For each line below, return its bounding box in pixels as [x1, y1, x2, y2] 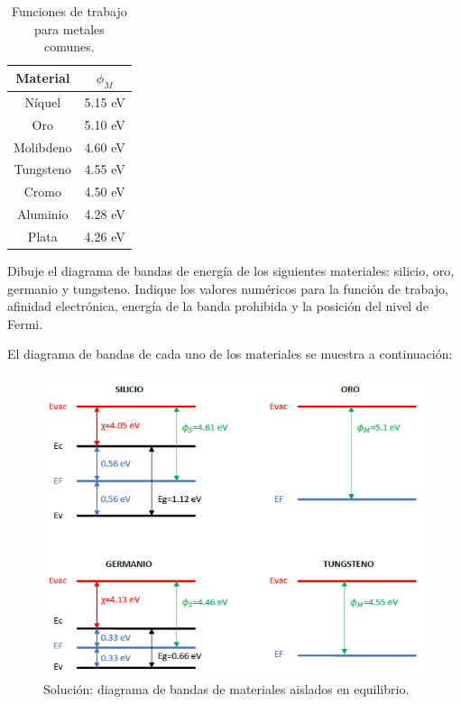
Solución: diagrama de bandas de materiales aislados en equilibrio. [43, 680, 410, 699]
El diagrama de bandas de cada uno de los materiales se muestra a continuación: [7, 344, 453, 363]
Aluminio [17, 205, 69, 224]
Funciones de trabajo [11, 2, 127, 20]
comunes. [44, 37, 95, 56]
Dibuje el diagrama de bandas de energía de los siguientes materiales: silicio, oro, [7, 261, 455, 279]
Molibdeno [14, 137, 72, 156]
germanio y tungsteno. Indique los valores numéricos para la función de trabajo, [7, 279, 448, 297]
